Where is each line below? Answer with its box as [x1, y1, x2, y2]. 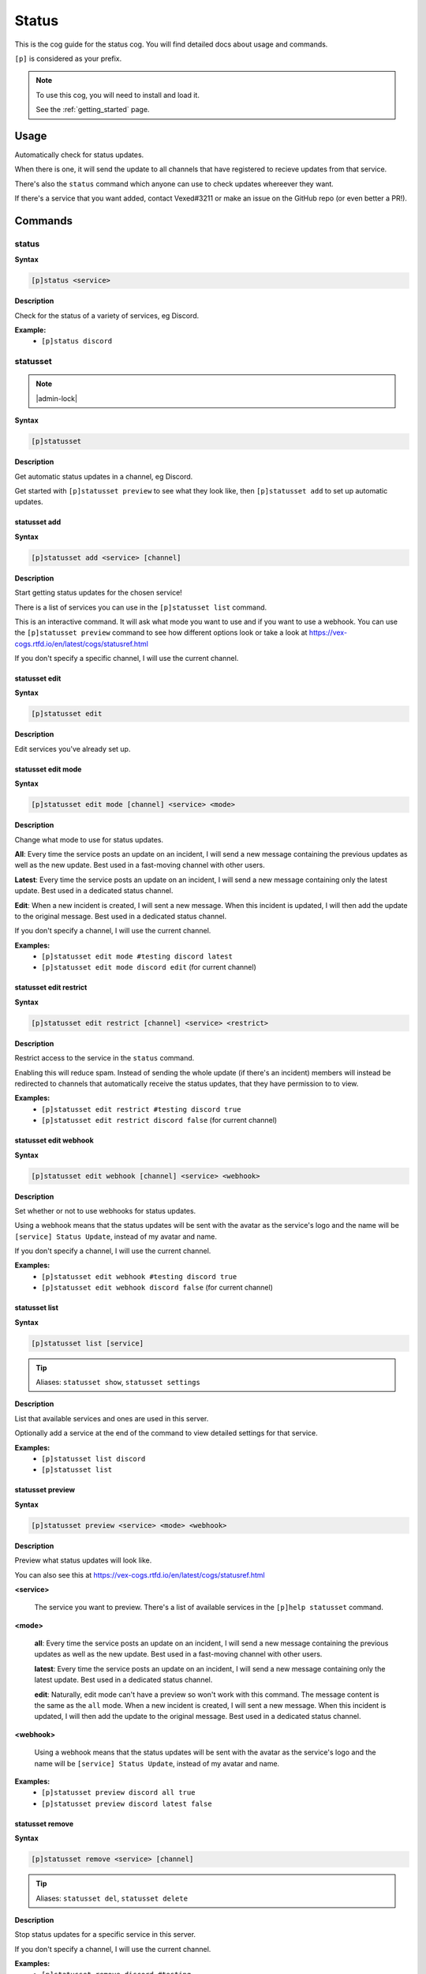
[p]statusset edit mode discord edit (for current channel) [41, 963, 256, 972]
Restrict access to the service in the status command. [14, 1053, 195, 1063]
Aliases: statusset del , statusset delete [35, 1893, 189, 1903]
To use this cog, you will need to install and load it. [35, 90, 200, 99]
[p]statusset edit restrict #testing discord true [41, 1105, 241, 1113]
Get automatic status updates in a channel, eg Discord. [14, 471, 193, 481]
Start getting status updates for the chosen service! [14, 588, 183, 598]
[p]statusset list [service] [31, 1338, 144, 1348]
